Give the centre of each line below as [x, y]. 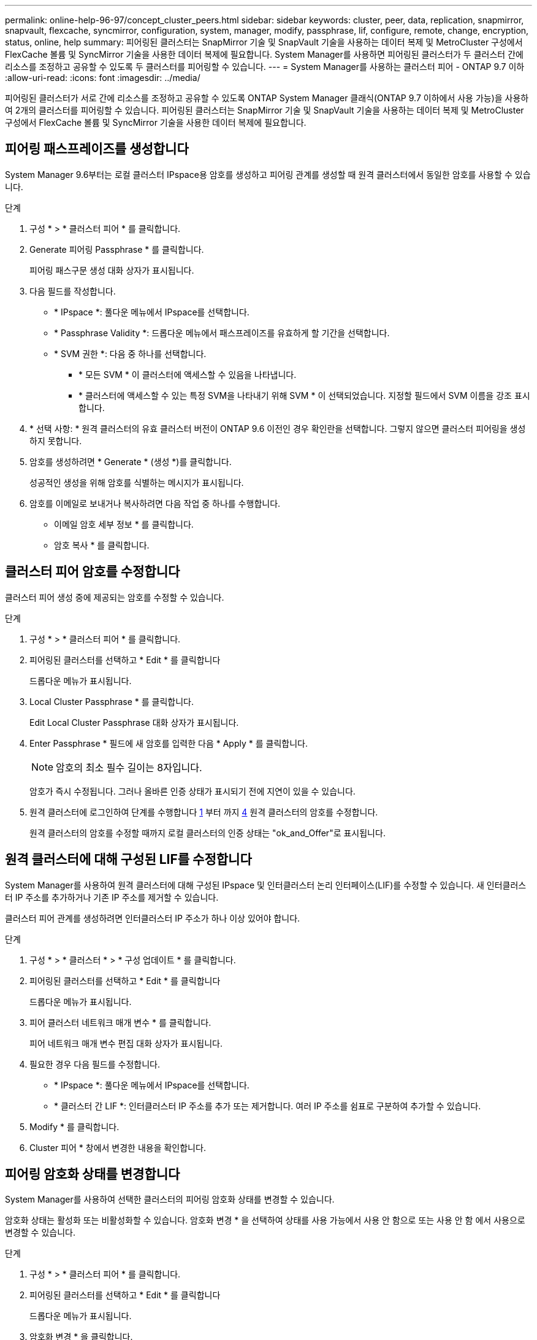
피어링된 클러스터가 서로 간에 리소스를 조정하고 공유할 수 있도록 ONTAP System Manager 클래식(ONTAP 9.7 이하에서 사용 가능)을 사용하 [267, 98]
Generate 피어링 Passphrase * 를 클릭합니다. [117, 249]
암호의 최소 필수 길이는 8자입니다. [129, 767]
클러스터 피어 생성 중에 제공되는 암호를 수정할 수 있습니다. [115, 597]
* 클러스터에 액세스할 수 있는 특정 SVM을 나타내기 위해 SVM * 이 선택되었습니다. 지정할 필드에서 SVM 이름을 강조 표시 [304, 395]
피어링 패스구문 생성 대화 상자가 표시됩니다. [112, 270]
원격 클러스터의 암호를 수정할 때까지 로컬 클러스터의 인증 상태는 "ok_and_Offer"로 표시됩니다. [208, 833]
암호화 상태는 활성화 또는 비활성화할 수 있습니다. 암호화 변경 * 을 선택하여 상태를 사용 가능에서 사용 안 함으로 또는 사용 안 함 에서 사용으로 [265, 1220]
